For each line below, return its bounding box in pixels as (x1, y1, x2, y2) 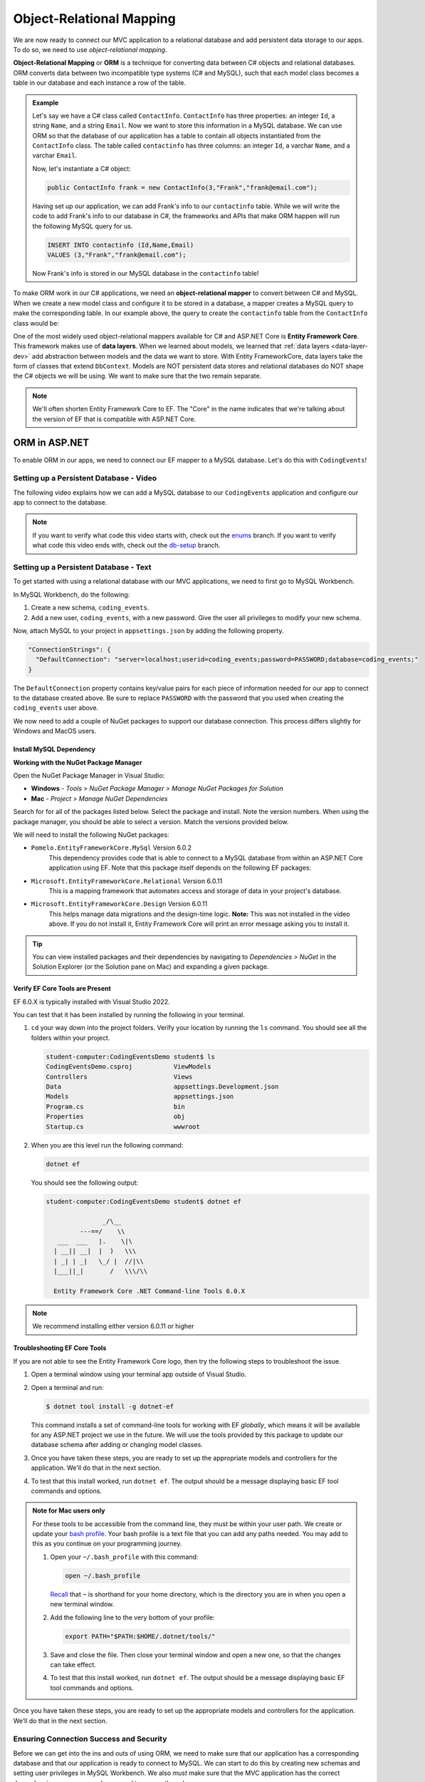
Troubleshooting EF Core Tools (13, 1344, 107, 1352)
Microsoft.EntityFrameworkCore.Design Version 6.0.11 (31, 900, 208, 908)
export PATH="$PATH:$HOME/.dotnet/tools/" (65, 1632, 216, 1640)
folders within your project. (31, 1034, 110, 1042)
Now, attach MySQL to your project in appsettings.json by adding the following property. (13, 626, 284, 634)
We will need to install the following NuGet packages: (13, 830, 169, 839)
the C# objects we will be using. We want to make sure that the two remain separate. (13, 371, 262, 381)
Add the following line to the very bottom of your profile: (50, 1613, 215, 1622)
